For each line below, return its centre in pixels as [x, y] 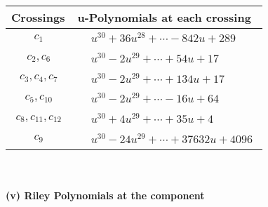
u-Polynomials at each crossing [164, 17]
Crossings [38, 17]
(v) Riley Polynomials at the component [105, 195]
